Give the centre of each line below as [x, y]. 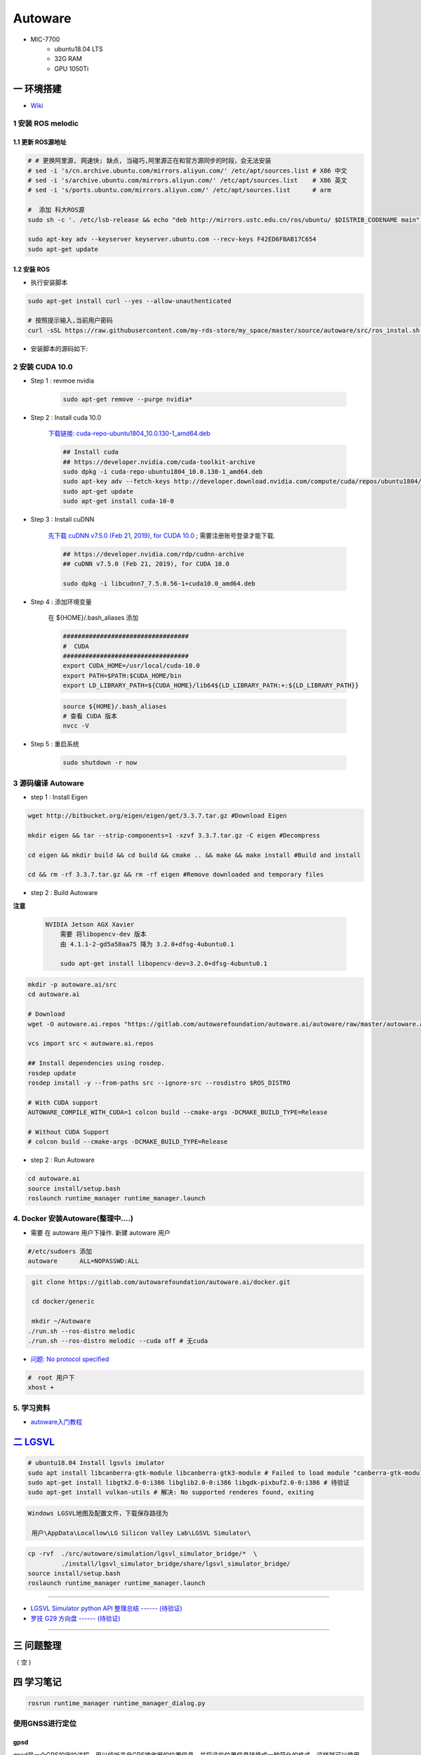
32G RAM [68, 59]
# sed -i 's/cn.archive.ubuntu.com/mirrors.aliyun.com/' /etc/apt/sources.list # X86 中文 [187, 171]
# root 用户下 [51, 1377]
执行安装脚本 [49, 282]
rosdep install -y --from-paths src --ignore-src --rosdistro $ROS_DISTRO [159, 1082]
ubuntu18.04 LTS [79, 48]
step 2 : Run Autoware [62, 1160]
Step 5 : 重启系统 [55, 744]
